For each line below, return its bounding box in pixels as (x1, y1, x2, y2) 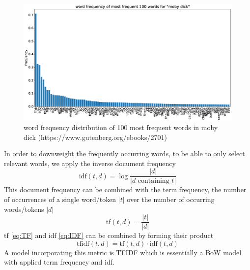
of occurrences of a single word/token (4, 194, 116, 204)
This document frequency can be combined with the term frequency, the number (4, 184, 247, 195)
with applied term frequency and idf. (4, 257, 114, 267)
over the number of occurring (127, 194, 215, 204)
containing (138, 177, 169, 185)
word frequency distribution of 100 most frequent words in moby (24, 122, 218, 133)
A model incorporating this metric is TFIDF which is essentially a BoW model (4, 247, 242, 257)
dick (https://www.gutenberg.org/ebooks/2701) (24, 132, 167, 142)
